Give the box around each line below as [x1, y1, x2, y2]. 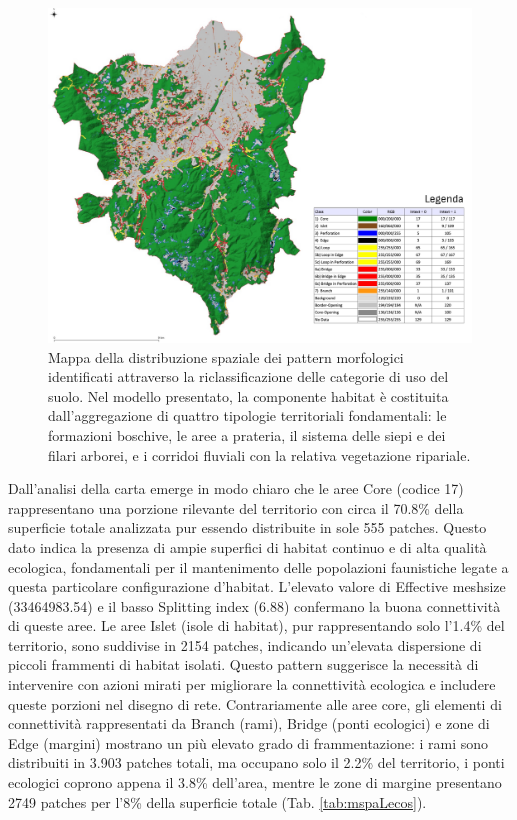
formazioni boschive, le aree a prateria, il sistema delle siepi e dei [48, 424, 446, 445]
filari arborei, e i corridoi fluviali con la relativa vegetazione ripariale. [48, 444, 471, 465]
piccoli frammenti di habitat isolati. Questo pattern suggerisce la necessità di [8, 654, 479, 675]
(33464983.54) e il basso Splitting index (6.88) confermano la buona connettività [8, 595, 501, 616]
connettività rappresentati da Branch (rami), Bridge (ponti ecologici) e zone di [8, 713, 490, 734]
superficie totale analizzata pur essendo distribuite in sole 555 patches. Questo [8, 517, 487, 538]
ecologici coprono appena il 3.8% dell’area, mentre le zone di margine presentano [8, 772, 502, 793]
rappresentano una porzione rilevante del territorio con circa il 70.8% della [8, 497, 464, 518]
